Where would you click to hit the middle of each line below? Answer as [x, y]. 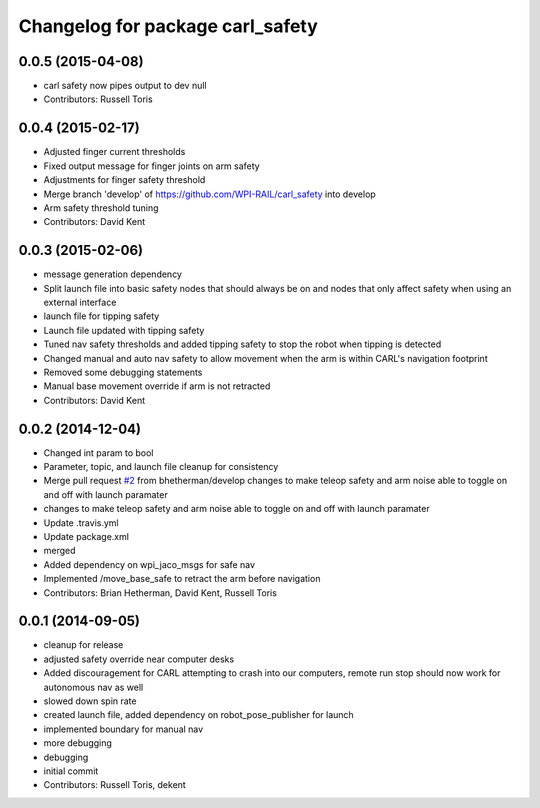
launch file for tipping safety [101, 316]
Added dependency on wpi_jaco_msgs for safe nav [149, 564]
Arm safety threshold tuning [101, 207]
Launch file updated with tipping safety [124, 330]
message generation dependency [112, 274]
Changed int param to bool [98, 452]
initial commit [71, 771]
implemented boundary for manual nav [123, 729]
